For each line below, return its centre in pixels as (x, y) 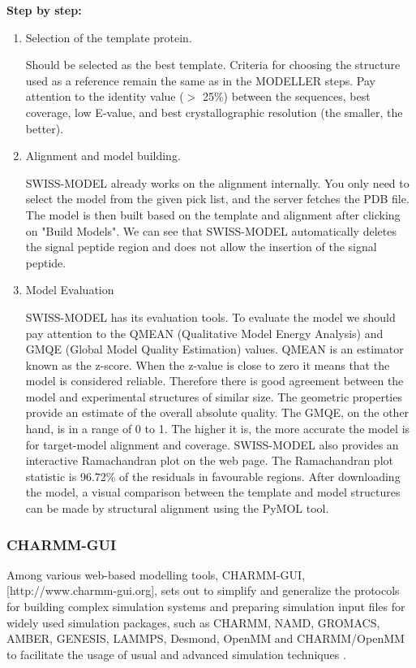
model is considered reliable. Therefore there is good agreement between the (214, 381)
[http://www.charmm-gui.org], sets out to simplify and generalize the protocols (203, 590)
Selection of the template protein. (109, 37)
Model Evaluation (70, 290)
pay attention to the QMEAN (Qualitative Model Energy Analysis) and (204, 333)
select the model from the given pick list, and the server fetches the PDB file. (217, 199)
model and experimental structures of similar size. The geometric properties (214, 396)
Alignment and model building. (103, 156)
